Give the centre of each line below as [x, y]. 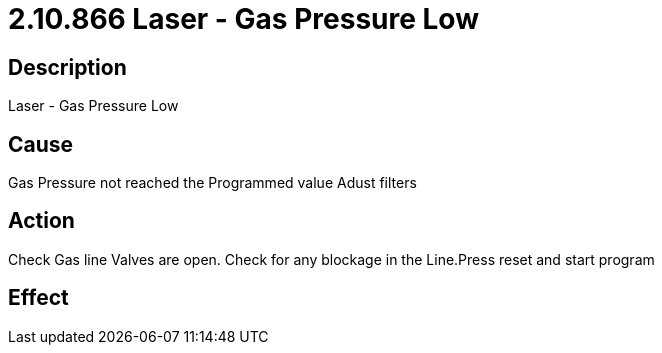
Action [41, 221]
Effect [38, 298]
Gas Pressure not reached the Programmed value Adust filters [212, 183]
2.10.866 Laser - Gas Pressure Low [243, 19]
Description [67, 67]
